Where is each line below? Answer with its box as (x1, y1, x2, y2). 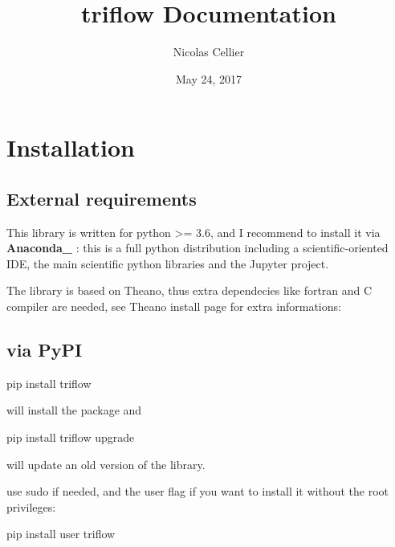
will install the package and (6, 402, 142, 418)
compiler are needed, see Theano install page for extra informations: (6, 298, 341, 315)
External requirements (6, 186, 197, 210)
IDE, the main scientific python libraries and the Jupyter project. (6, 255, 329, 271)
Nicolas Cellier (173, 43, 245, 60)
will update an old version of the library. (6, 455, 206, 472)
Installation (6, 131, 135, 164)
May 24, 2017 (175, 70, 242, 87)
